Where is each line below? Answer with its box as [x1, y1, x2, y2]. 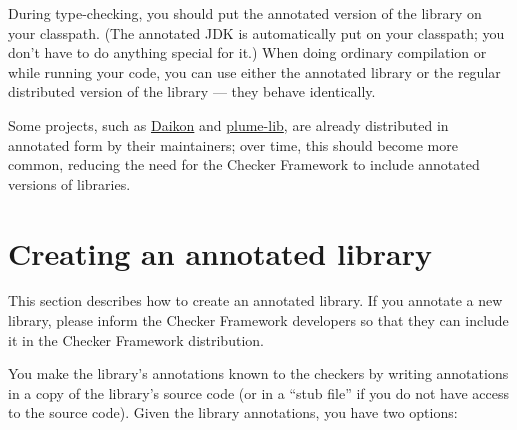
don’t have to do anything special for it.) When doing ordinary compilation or [8, 42, 487, 63]
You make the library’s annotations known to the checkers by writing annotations [8, 363, 509, 384]
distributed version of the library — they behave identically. [8, 81, 376, 102]
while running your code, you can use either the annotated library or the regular [8, 61, 501, 82]
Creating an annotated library [8, 232, 432, 273]
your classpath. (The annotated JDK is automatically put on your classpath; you [8, 22, 505, 43]
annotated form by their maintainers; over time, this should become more [8, 134, 458, 155]
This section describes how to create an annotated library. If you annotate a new [8, 290, 503, 311]
